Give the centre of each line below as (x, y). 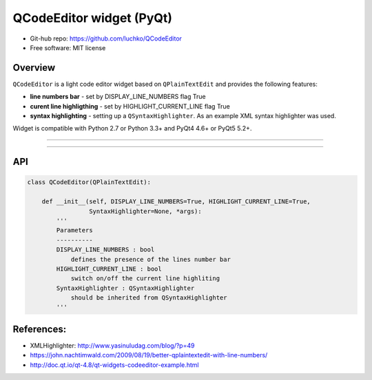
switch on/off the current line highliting (145, 279)
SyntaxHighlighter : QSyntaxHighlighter (125, 288)
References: (40, 329)
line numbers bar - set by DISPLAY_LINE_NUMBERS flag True (118, 97)
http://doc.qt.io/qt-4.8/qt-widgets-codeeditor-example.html (114, 365)
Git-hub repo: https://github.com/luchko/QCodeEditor (106, 38)
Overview (34, 68)
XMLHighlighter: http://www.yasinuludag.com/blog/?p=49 (112, 345)
